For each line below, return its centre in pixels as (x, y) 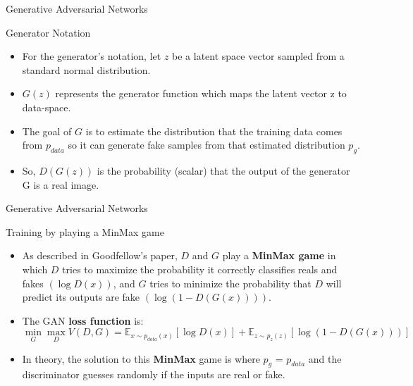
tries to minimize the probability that (230, 283)
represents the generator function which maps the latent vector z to (201, 93)
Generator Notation (48, 32)
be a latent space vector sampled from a (258, 56)
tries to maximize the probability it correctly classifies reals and (200, 269)
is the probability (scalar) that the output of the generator (223, 170)
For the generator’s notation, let (92, 56)
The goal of (47, 131)
